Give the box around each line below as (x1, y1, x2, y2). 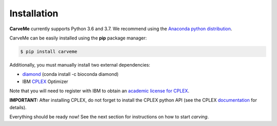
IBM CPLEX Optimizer (22, 78, 69, 85)
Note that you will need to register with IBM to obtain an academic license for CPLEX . (9, 88, 190, 94)
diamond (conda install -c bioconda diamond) (22, 71, 119, 77)
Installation (9, 8, 58, 19)
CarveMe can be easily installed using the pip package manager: (9, 35, 147, 41)
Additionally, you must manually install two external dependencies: (9, 61, 151, 68)
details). (9, 104, 27, 110)
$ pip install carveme (20, 49, 77, 54)
